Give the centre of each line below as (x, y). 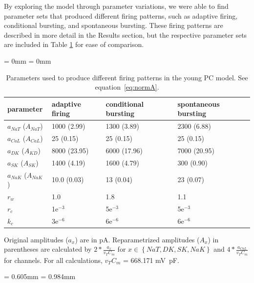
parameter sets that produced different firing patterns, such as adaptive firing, (121, 15)
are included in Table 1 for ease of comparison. (74, 44)
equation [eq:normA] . (127, 87)
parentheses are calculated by (48, 249)
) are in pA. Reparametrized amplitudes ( (137, 239)
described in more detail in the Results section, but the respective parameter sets (126, 35)
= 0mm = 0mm (28, 60)
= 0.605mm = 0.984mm (40, 276)
